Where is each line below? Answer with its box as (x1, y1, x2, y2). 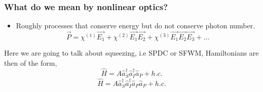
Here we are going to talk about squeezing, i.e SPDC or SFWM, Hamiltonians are (4, 48, 259, 58)
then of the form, (4, 58, 57, 68)
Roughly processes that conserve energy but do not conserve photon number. (16, 20, 255, 31)
